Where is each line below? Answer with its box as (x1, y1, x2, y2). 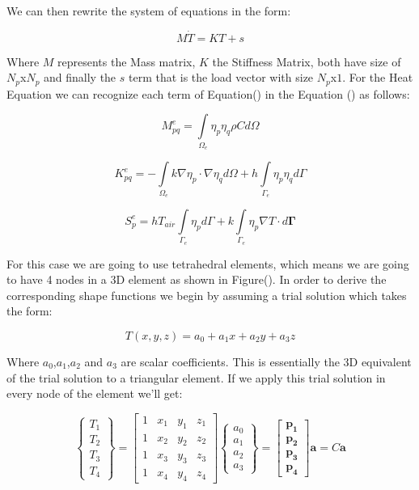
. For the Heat (342, 69, 413, 86)
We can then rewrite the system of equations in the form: (6, 2, 291, 19)
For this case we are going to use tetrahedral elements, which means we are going (6, 255, 409, 272)
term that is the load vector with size (128, 69, 314, 86)
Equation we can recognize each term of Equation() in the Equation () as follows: (6, 85, 410, 102)
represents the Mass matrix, (57, 53, 196, 70)
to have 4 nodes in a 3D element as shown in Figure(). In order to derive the (6, 271, 387, 288)
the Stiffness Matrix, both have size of (212, 53, 401, 70)
